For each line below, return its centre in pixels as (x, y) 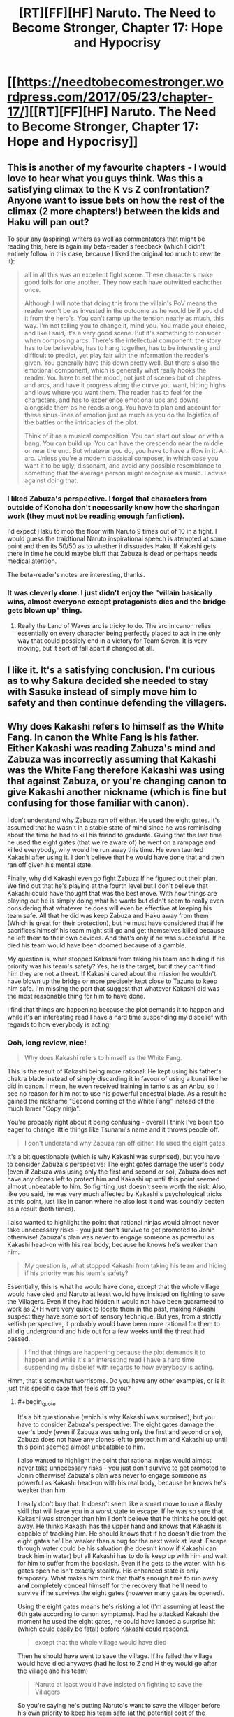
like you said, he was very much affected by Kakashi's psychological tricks (115, 1194)
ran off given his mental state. (50, 864)
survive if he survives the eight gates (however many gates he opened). (121, 1593)
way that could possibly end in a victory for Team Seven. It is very (112, 640)
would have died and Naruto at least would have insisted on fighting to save (116, 1294)
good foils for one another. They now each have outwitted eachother (123, 282)
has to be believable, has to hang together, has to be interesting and (122, 348)
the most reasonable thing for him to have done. (76, 996)
